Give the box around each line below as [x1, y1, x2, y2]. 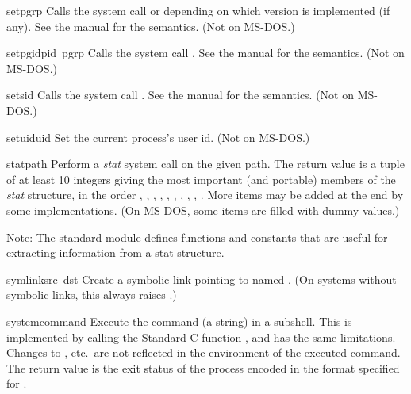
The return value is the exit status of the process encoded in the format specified [6, 359, 400, 376]
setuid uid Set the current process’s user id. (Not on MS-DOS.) [6, 128, 310, 145]
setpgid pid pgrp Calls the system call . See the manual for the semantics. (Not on [6, 44, 405, 61]
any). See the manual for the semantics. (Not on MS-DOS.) [6, 17, 295, 34]
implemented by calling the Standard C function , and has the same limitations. [6, 328, 396, 345]
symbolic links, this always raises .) [6, 286, 177, 303]
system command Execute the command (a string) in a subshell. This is [6, 312, 352, 329]
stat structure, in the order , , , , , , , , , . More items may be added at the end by [6, 186, 404, 203]
